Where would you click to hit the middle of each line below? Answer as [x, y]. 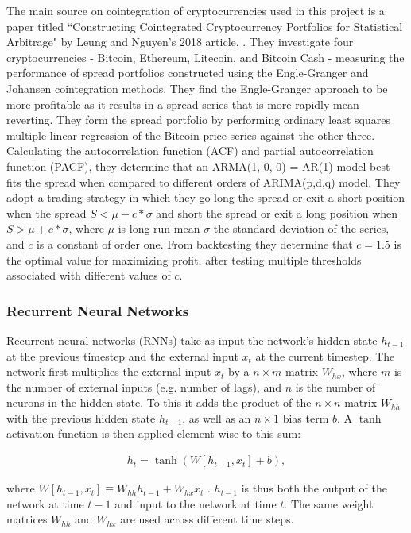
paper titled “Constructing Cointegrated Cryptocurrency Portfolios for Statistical [205, 26]
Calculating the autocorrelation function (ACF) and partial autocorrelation [190, 151]
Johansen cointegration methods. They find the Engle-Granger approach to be [197, 88]
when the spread [47, 212]
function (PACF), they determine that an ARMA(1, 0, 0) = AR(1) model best [198, 166]
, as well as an [217, 417]
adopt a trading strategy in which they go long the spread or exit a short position [206, 197]
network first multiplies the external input [109, 371]
